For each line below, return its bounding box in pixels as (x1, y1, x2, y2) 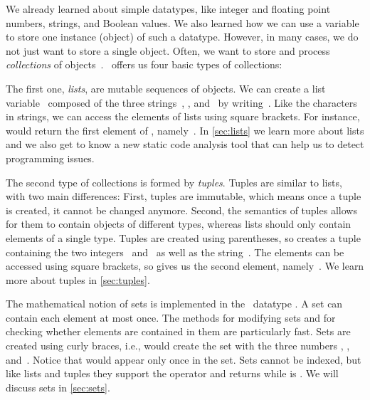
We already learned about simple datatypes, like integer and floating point (6, 1, 331, 16)
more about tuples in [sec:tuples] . (6, 272, 150, 287)
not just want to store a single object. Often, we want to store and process (6, 43, 330, 58)
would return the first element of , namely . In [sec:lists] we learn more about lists (6, 122, 364, 137)
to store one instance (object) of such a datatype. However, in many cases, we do (6, 29, 359, 44)
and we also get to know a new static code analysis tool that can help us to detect (6, 137, 364, 152)
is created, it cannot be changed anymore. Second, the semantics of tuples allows (6, 202, 357, 217)
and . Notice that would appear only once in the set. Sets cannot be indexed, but (6, 352, 361, 367)
